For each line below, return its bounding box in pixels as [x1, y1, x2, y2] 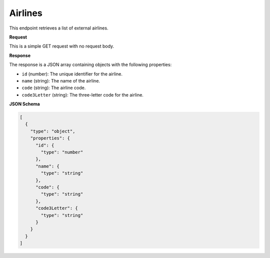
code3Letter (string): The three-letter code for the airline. [21, 91, 143, 97]
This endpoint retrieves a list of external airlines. [9, 25, 108, 31]
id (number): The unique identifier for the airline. [21, 70, 122, 77]
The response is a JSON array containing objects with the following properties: [9, 61, 172, 67]
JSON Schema [9, 101, 40, 107]
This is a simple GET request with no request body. [9, 43, 114, 49]
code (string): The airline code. [21, 85, 86, 91]
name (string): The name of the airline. [21, 77, 100, 83]
